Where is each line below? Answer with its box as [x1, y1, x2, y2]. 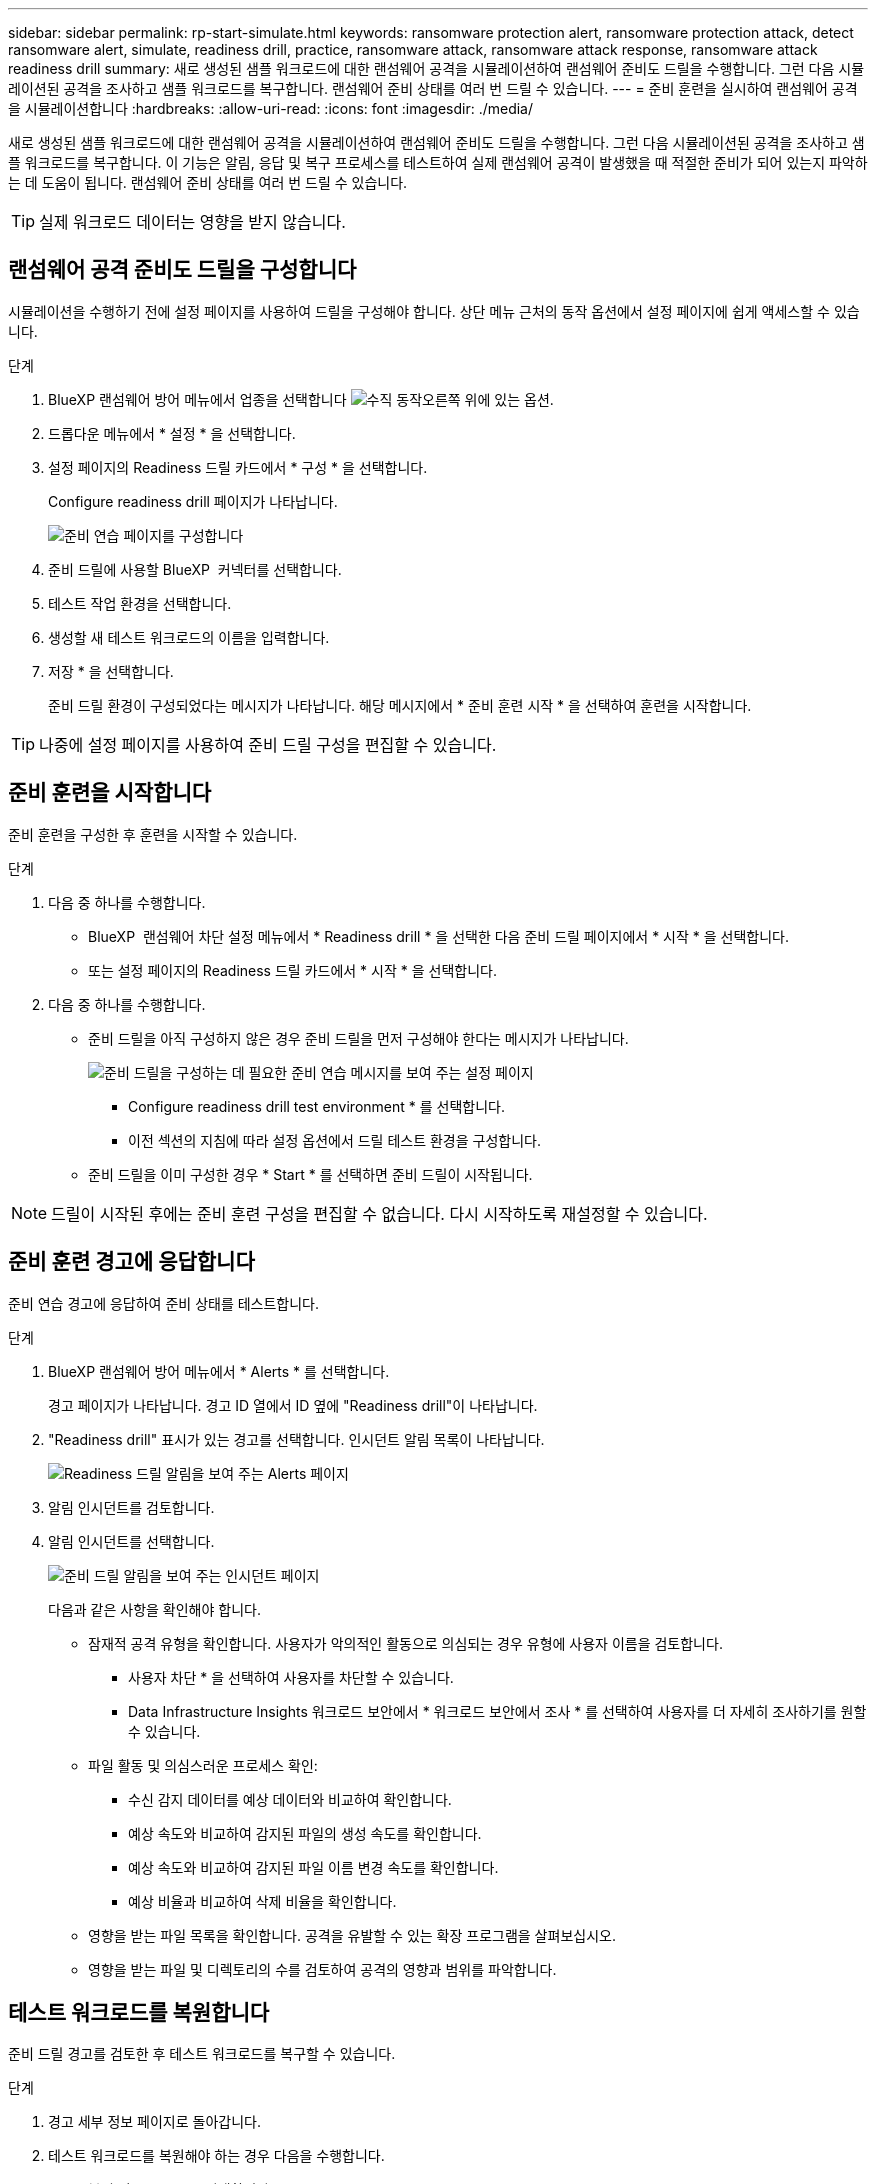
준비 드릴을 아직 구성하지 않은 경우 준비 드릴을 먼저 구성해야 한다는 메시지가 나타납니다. [88, 1029, 629, 1047]
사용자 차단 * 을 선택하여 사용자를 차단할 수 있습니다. [128, 1668, 454, 1686]
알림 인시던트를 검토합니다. [48, 1498, 215, 1516]
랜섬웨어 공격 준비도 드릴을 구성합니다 [8, 257, 357, 283]
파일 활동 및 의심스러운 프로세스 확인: [88, 1756, 318, 1774]
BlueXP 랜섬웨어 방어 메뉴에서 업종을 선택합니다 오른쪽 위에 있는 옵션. [48, 390, 554, 408]
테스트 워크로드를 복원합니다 [8, 1999, 270, 2025]
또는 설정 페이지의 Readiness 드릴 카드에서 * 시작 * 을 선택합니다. [88, 961, 497, 979]
